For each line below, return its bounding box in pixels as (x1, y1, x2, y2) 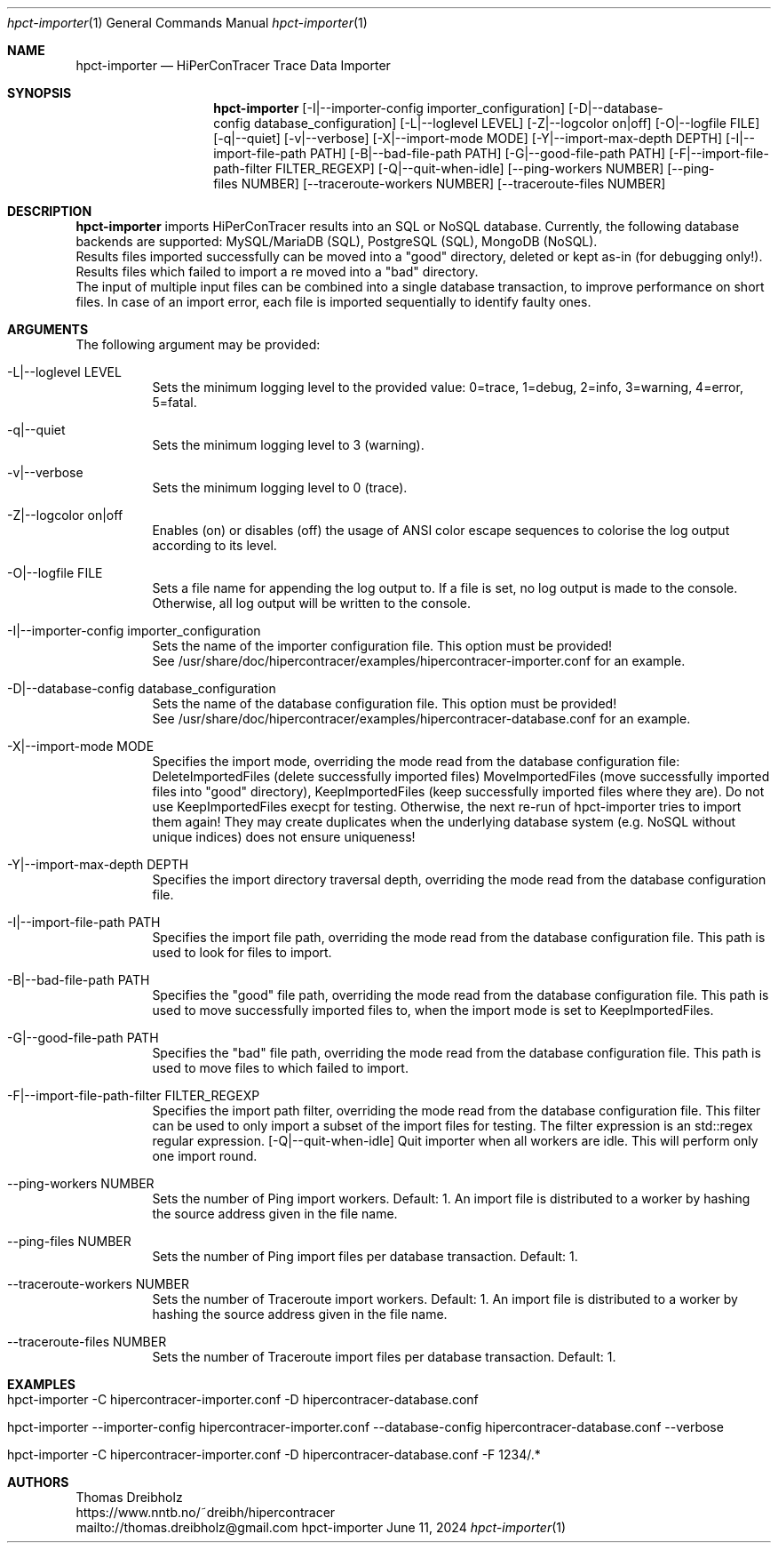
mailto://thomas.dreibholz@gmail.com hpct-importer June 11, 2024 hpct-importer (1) (75, 1520, 567, 1535)
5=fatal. (152, 395, 197, 410)
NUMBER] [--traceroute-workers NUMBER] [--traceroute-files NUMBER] (241, 176, 666, 191)
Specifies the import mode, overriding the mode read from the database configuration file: (152, 754, 680, 769)
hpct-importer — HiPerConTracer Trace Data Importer (75, 58, 391, 73)
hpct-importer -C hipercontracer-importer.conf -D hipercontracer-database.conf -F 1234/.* (7, 1447, 541, 1462)
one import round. (152, 1148, 258, 1163)
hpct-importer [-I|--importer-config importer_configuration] (213, 100, 566, 116)
